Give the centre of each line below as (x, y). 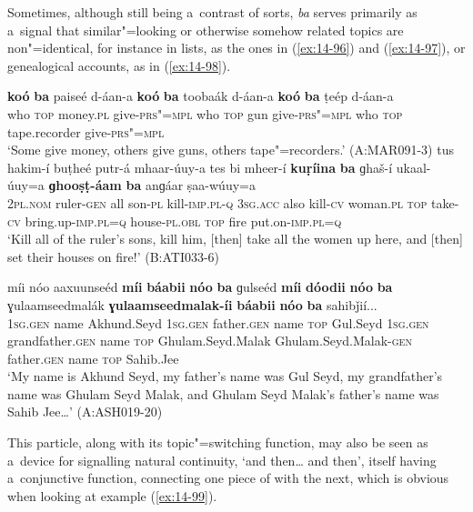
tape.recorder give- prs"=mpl (86, 131)
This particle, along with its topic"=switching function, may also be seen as (218, 442)
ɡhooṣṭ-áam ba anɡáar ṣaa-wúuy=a (152, 185)
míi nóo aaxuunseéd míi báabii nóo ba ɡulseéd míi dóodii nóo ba (200, 287)
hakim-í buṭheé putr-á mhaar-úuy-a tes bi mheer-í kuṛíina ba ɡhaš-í (200, 167)
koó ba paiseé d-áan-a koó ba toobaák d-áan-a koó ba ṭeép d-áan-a (201, 96)
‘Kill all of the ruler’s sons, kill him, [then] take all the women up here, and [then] (235, 239)
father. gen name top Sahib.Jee (93, 358)
